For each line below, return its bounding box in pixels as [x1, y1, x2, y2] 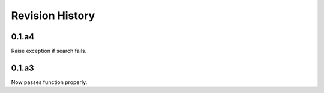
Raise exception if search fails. [11, 48, 87, 55]
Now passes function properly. [11, 78, 88, 86]
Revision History [11, 9, 95, 22]
